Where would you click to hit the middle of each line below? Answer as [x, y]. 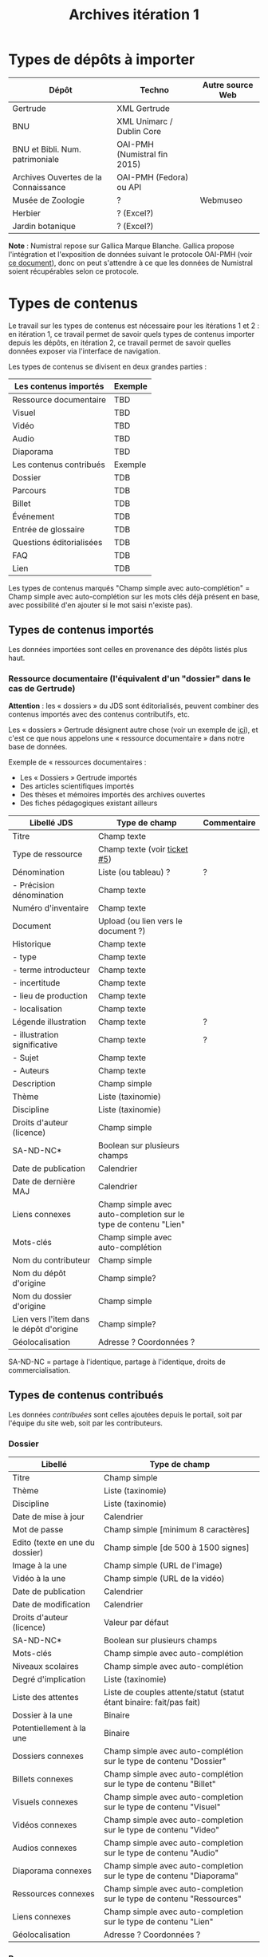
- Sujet [26, 1058]
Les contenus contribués [59, 465]
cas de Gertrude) [42, 688]
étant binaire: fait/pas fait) [152, 1702]
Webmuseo [221, 200]
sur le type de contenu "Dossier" [165, 1761]
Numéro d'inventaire [51, 907]
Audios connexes [45, 1848]
